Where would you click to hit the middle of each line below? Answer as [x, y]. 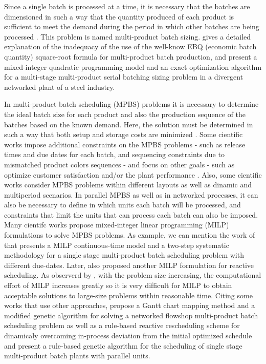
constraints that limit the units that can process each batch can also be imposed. [131, 214]
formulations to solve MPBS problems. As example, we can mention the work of [130, 235]
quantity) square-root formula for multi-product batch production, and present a [131, 56]
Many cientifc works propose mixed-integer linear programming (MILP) [117, 225]
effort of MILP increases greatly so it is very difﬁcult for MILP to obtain [118, 285]
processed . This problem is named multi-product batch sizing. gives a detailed [128, 36]
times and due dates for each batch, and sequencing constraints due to [114, 154]
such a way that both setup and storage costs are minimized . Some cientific [124, 134]
